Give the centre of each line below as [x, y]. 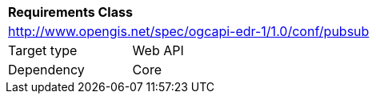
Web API [158, 50]
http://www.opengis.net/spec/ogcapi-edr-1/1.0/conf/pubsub [189, 31]
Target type [43, 50]
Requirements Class [70, 12]
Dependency [46, 70]
